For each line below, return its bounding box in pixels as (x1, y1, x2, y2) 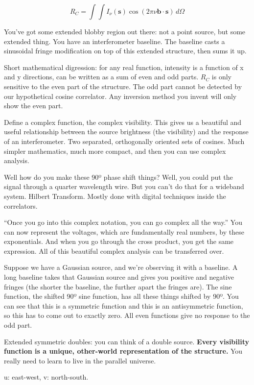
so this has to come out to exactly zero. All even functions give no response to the (4, 310, 250, 320)
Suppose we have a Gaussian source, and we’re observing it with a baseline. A (4, 262, 238, 272)
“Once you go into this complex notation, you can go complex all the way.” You (4, 217, 242, 227)
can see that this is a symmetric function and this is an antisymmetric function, (4, 300, 243, 311)
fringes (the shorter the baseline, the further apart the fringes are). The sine (4, 281, 232, 291)
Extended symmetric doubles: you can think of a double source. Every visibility (4, 336, 250, 346)
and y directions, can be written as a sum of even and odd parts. (4, 72, 199, 82)
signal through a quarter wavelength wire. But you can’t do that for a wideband (4, 181, 244, 192)
